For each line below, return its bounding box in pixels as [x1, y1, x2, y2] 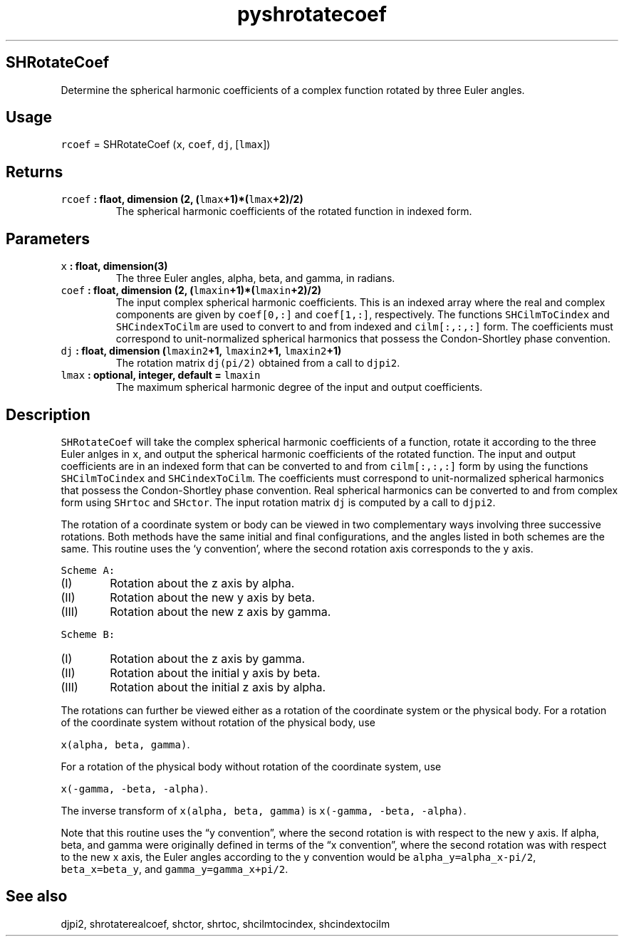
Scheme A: [61, 564, 115, 576]
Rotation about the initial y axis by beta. [110, 665, 321, 680]
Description [6, 405, 90, 424]
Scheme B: [61, 628, 115, 640]
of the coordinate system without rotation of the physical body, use [61, 716, 375, 728]
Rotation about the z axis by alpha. [110, 575, 295, 590]
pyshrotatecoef [237, 2, 387, 26]
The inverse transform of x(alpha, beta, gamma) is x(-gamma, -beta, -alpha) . [61, 804, 467, 817]
